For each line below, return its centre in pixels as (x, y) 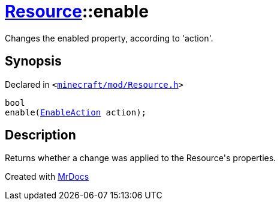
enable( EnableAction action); (76, 112)
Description (40, 135)
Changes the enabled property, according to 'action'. (109, 38)
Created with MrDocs (47, 177)
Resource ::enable (77, 11)
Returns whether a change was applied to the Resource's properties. (141, 158)
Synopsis (33, 61)
